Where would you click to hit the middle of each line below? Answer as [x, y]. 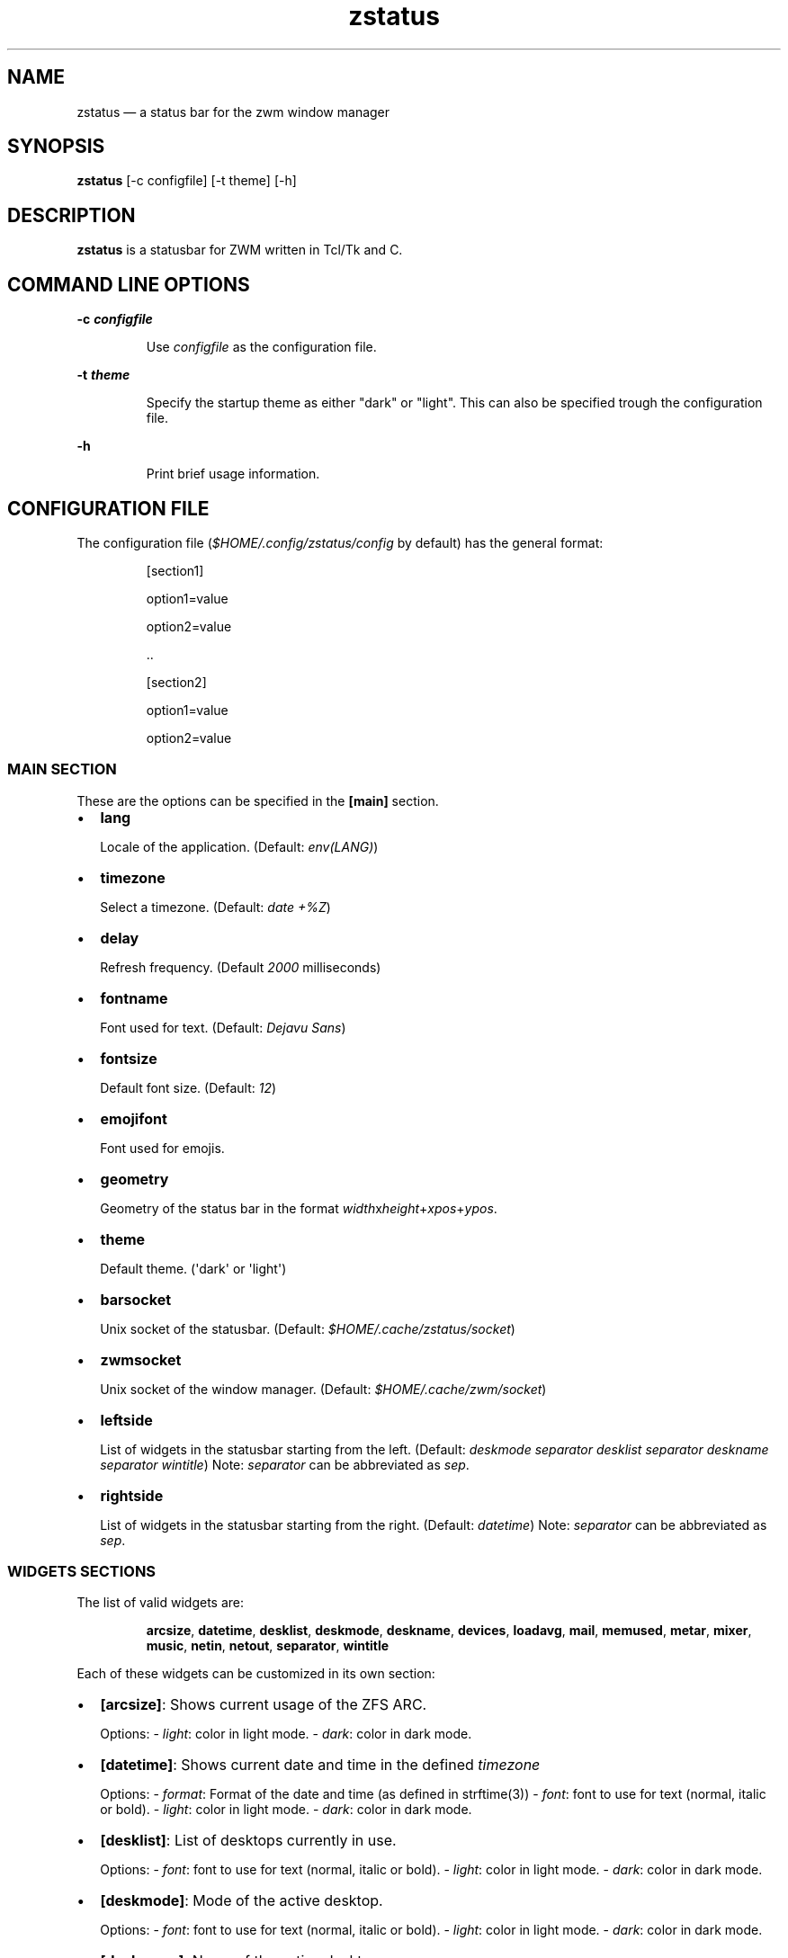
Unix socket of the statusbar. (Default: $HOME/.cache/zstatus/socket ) [308, 1328]
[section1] [175, 570]
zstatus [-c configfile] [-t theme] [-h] [187, 181]
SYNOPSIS [56, 147]
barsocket [136, 1299]
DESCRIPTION [72, 215]
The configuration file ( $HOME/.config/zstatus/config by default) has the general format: [340, 542]
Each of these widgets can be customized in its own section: [256, 1674]
